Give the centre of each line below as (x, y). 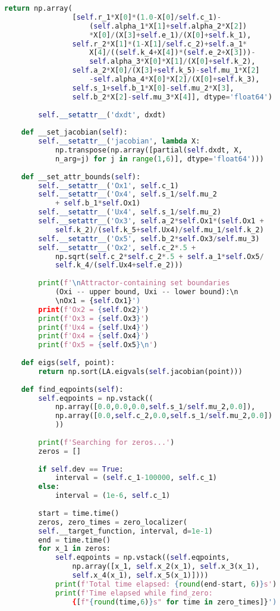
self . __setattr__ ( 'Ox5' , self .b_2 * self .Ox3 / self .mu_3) (149, 239)
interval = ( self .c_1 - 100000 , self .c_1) (136, 478)
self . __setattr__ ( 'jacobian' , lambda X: (119, 141)
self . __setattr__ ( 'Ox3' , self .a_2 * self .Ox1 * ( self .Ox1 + (151, 221)
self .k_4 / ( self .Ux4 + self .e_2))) (119, 265)
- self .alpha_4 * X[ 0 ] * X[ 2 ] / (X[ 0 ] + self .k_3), (174, 79)
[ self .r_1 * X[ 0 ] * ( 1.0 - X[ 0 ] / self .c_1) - (147, 17)
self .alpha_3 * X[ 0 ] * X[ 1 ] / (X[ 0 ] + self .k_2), (172, 62)
